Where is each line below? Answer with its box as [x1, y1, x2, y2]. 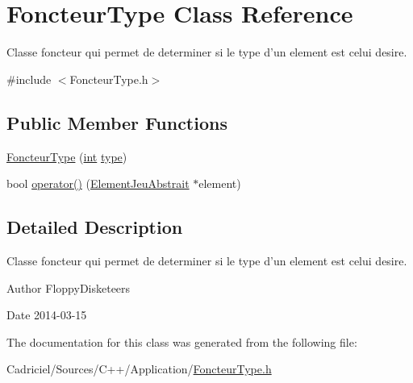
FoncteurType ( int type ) [6, 148, 127, 164]
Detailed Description [6, 214, 183, 239]
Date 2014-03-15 [6, 306, 87, 323]
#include [6, 70, 52, 87]
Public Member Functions [6, 110, 227, 135]
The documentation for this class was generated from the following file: [6, 333, 357, 350]
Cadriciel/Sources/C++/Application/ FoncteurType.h [6, 360, 272, 377]
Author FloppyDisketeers [6, 279, 131, 296]
